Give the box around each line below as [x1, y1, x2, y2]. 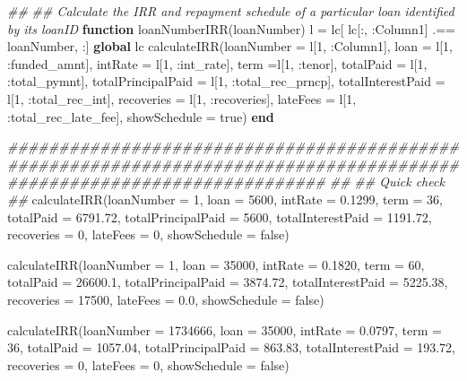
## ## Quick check [329, 172, 445, 191]
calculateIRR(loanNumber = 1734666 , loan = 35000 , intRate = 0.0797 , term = [7, 320, 442, 339]
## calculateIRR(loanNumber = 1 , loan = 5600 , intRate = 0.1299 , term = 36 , [7, 189, 443, 208]
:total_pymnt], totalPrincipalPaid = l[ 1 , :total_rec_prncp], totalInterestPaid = [7, 72, 445, 91]
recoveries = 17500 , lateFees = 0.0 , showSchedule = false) [7, 290, 324, 308]
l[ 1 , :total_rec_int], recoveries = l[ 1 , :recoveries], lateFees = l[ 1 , [7, 89, 357, 108]
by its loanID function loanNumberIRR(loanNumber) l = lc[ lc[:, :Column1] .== [7, 19, 455, 38]
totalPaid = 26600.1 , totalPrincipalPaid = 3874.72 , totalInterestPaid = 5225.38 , [7, 273, 448, 291]
